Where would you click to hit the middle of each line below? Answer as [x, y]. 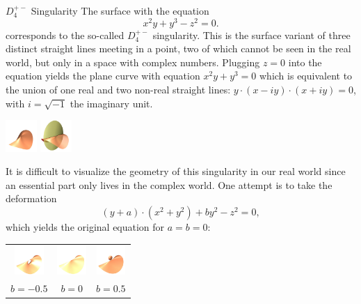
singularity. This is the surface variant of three [251, 35]
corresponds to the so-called [65, 35]
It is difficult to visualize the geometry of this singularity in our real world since [176, 171]
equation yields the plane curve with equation [103, 76]
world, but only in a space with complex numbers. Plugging [133, 62]
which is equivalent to [306, 76]
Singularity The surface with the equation [120, 10]
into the [305, 62]
